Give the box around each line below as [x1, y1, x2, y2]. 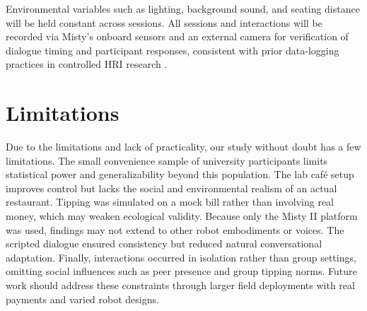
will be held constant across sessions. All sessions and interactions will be [6, 15, 322, 30]
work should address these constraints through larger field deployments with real [6, 278, 355, 293]
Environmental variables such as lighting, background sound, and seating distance [6, 1, 360, 16]
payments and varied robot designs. [6, 291, 159, 306]
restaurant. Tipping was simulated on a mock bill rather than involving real [6, 194, 334, 209]
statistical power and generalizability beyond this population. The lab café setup [6, 167, 354, 182]
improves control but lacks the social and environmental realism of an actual [6, 180, 337, 195]
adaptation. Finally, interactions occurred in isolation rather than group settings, [6, 250, 356, 264]
